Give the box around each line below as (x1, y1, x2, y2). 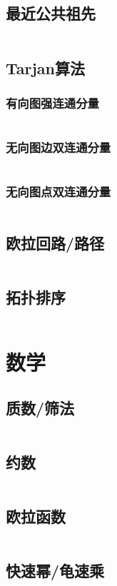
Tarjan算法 (6, 56, 86, 79)
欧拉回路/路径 (6, 232, 105, 254)
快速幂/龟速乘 (6, 560, 105, 582)
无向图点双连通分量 (6, 183, 111, 201)
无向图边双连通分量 (6, 138, 111, 156)
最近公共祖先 (6, 2, 96, 24)
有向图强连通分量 (6, 94, 99, 111)
